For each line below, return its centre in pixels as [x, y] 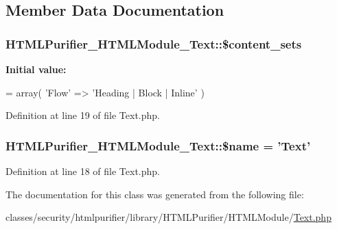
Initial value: [36, 69]
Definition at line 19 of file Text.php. [83, 115]
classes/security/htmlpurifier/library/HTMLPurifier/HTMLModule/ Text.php [168, 217]
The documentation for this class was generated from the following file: [155, 194]
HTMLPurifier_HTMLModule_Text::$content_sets [154, 43]
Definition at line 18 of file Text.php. [83, 171]
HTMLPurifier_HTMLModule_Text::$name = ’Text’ [158, 145]
